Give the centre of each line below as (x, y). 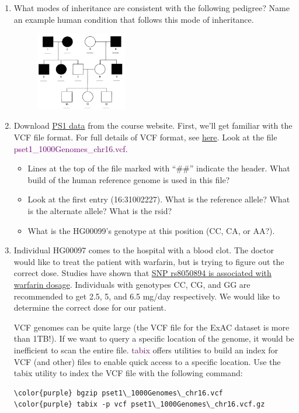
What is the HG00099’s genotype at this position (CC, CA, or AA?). (151, 230)
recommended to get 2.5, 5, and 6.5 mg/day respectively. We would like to (147, 296)
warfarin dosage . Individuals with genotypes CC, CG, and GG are (132, 284)
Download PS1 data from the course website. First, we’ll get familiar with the (153, 125)
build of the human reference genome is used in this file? (129, 179)
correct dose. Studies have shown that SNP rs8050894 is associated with (142, 273)
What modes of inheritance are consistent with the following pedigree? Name (152, 8)
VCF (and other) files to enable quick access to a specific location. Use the (147, 361)
